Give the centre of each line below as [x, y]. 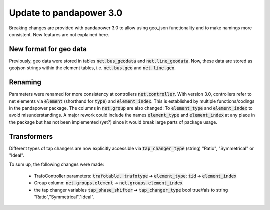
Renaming [25, 82]
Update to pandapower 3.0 [66, 13]
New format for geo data [48, 49]
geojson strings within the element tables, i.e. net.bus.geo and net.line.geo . [92, 68]
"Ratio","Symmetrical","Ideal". [64, 197]
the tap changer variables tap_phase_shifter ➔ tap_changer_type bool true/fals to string [131, 190]
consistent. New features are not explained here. [59, 34]
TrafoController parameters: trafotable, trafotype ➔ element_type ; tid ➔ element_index [135, 176]
